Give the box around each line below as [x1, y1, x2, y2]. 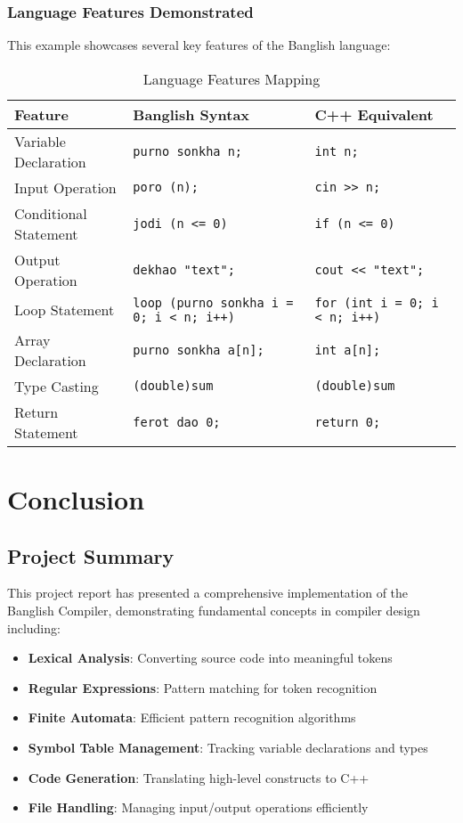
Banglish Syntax [133, 103, 250, 125]
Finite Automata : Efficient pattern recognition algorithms [28, 708, 356, 727]
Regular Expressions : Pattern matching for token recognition [28, 678, 378, 697]
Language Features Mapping [142, 68, 321, 89]
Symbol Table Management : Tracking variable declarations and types [28, 737, 428, 756]
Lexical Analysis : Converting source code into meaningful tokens [28, 648, 393, 667]
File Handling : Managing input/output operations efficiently [28, 798, 369, 817]
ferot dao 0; [133, 414, 221, 429]
